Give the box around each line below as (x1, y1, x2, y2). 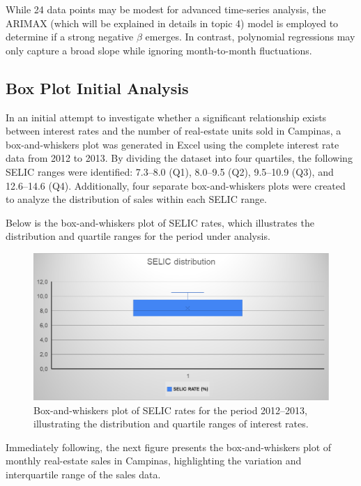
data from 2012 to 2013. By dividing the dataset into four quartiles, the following (6, 151, 353, 165)
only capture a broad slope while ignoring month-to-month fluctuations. (6, 43, 312, 57)
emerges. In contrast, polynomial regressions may (145, 29, 355, 44)
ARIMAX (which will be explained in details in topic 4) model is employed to (6, 15, 339, 30)
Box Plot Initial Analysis (6, 77, 189, 98)
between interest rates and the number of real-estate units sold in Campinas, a (6, 123, 341, 138)
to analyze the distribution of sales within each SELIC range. (6, 192, 267, 206)
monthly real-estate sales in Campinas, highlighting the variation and (6, 453, 302, 468)
